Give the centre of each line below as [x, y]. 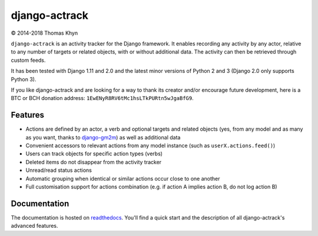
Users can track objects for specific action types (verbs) [94, 154]
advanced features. [34, 226]
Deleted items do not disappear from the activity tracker [94, 162]
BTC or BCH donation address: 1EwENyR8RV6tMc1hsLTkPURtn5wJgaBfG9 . [102, 98]
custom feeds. [28, 60]
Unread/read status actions [59, 170]
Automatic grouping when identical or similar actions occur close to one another [123, 178]
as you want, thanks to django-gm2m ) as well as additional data [103, 137]
